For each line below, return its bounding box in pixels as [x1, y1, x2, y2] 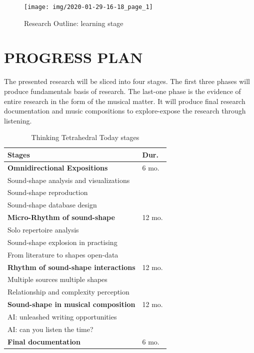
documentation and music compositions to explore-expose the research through [4, 105, 246, 116]
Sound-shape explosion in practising [7, 236, 117, 247]
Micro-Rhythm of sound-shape [7, 212, 115, 222]
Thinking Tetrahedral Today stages [31, 132, 139, 142]
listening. [4, 115, 32, 125]
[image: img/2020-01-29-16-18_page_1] [24, 3, 153, 10]
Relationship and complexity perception [7, 286, 129, 297]
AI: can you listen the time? [7, 323, 93, 334]
